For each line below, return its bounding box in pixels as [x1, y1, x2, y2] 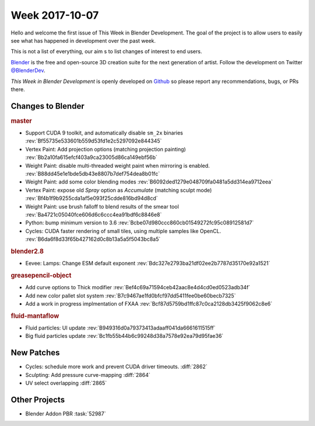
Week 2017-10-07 [10, 9, 99, 22]
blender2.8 [10, 247, 44, 255]
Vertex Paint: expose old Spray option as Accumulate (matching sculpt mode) [25, 186, 212, 193]
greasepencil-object [10, 271, 72, 279]
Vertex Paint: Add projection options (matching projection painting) [25, 146, 186, 153]
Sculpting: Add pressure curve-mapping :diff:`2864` [25, 371, 150, 378]
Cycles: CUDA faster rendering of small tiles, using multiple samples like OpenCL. [25, 227, 222, 234]
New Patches [10, 348, 60, 358]
